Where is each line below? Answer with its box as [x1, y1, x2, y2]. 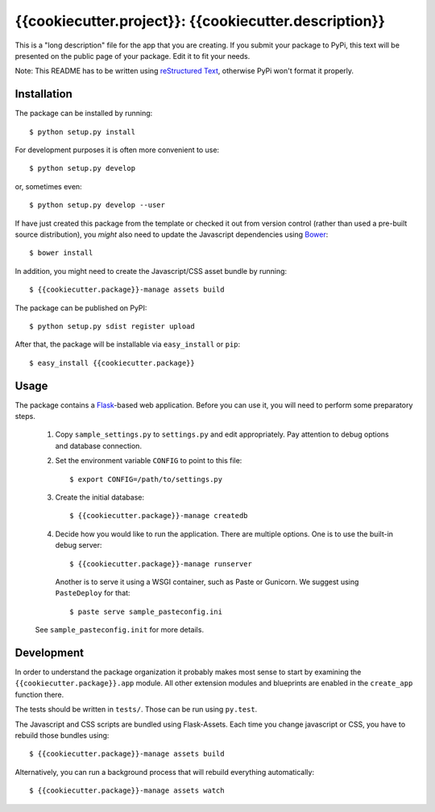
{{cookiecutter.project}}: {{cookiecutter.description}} [14, 12, 386, 30]
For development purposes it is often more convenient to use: [14, 145, 220, 155]
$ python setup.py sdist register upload [29, 321, 195, 330]
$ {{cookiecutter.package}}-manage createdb [69, 512, 249, 520]
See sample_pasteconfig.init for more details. [35, 625, 205, 635]
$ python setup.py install [29, 127, 136, 136]
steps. [14, 412, 35, 420]
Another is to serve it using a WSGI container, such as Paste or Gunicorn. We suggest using [55, 577, 359, 586]
